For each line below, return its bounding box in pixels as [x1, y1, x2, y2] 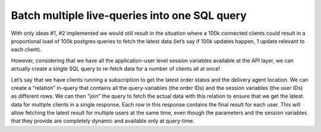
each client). [11, 46, 42, 53]
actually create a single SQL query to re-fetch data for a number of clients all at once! [11, 65, 220, 72]
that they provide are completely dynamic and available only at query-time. [11, 117, 194, 124]
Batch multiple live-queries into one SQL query [11, 9, 247, 22]
